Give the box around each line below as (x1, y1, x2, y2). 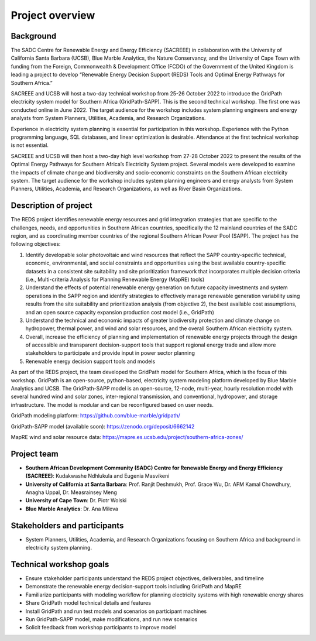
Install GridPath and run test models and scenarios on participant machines (25, 608, 207, 615)
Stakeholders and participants (11, 520, 124, 530)
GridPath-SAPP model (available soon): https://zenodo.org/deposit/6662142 (11, 423, 195, 430)
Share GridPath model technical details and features (25, 599, 152, 606)
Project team (11, 448, 59, 459)
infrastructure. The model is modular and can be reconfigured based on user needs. (11, 401, 214, 408)
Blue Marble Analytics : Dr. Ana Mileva (25, 505, 118, 512)
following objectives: (11, 241, 61, 248)
